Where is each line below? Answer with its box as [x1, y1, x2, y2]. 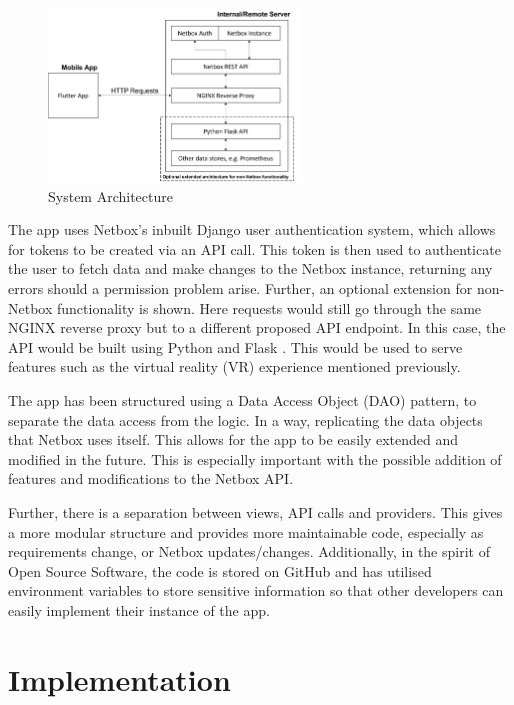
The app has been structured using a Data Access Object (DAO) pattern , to [8, 390, 477, 410]
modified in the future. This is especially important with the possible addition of [8, 448, 502, 469]
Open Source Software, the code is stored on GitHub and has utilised [8, 560, 432, 581]
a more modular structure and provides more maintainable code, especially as [8, 521, 484, 542]
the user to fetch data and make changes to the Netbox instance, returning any [8, 258, 493, 279]
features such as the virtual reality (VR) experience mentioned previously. [8, 356, 461, 377]
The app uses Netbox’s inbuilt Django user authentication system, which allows [8, 219, 496, 240]
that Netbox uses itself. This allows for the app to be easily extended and [8, 429, 459, 450]
